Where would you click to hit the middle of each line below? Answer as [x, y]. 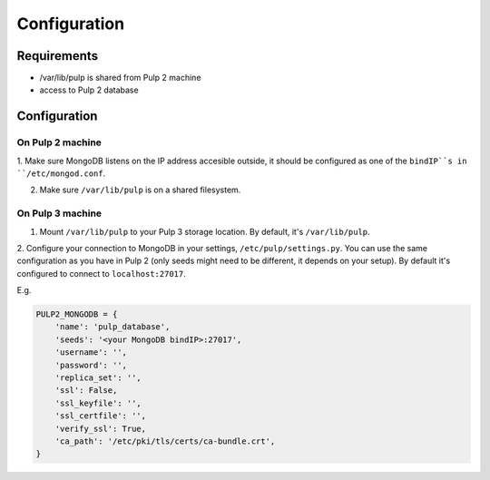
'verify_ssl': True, [101, 428]
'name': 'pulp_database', [113, 327]
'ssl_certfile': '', [101, 416]
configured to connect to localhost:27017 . [101, 273]
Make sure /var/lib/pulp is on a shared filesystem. [140, 190]
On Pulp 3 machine [59, 213]
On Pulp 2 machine [59, 142]
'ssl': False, [86, 391]
